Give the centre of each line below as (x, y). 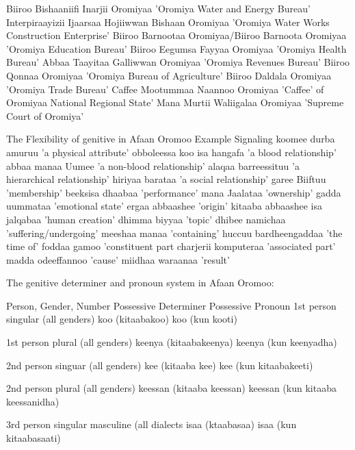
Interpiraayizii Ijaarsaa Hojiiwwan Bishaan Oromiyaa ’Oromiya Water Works (168, 22)
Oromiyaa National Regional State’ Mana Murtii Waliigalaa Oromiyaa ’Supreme (175, 102)
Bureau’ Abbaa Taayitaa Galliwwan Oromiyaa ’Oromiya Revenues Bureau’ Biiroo (178, 62)
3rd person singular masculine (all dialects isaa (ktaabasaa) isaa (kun (152, 424)
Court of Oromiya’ (45, 115)
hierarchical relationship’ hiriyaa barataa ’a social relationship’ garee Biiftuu (166, 179)
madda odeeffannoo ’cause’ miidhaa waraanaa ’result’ (118, 259)
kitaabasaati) (34, 438)
